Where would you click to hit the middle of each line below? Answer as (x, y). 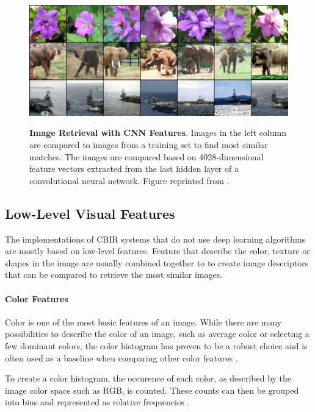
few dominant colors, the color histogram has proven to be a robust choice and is (156, 346)
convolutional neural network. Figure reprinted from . (129, 180)
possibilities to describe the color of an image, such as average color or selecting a (157, 334)
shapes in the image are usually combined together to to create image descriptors (157, 262)
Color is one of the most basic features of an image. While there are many (143, 321)
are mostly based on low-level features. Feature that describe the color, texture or (157, 251)
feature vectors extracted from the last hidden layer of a (134, 169)
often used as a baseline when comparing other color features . (121, 357)
